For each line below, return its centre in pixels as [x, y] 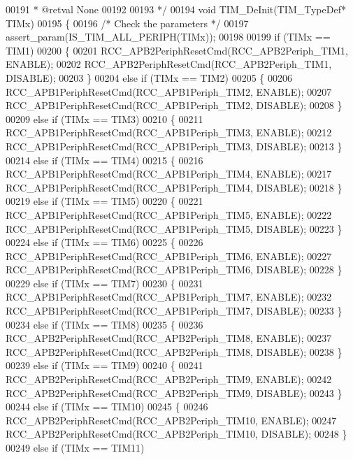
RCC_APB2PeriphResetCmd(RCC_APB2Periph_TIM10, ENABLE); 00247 [171, 420]
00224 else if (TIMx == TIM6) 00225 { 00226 [105, 242]
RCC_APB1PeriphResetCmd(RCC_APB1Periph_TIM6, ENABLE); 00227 [169, 256]
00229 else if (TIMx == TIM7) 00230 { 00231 [105, 283]
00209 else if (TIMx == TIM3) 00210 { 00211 [105, 118]
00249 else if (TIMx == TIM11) [75, 447]
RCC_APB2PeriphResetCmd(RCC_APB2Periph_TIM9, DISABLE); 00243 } [174, 393]
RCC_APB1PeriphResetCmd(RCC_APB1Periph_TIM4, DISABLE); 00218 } [174, 187]
